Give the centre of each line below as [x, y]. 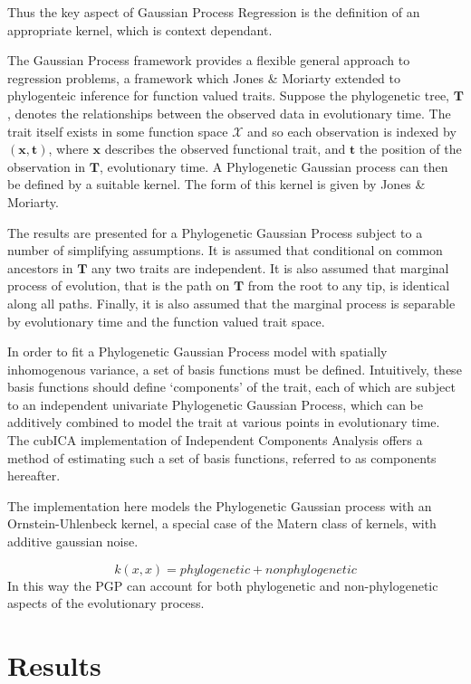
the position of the [410, 149]
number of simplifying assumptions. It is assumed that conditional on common [225, 250]
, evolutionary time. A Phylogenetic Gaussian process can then [274, 166]
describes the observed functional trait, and [225, 149]
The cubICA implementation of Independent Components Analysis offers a [215, 440]
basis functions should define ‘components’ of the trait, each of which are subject [231, 387]
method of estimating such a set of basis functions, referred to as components [222, 457]
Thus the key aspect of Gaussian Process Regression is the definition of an [214, 12]
